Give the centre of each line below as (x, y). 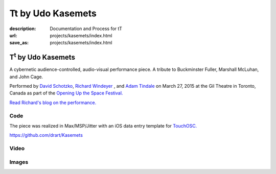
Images (19, 162)
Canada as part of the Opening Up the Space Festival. (66, 93)
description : (23, 29)
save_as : (19, 43)
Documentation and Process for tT (86, 29)
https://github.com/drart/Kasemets (46, 135)
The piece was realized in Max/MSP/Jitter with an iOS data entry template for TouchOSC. (103, 126)
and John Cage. (26, 77)
